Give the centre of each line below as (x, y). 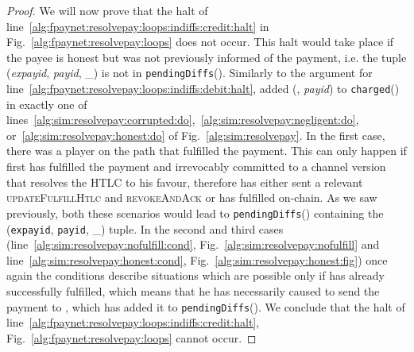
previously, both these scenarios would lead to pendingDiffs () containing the (195, 213)
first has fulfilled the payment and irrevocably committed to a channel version (196, 166)
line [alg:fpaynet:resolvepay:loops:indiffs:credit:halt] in (138, 26)
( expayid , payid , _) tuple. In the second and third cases (145, 228)
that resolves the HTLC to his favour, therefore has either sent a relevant (185, 182)
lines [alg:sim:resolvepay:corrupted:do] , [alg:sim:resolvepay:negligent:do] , (183, 120)
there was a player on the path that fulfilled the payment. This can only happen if (207, 151)
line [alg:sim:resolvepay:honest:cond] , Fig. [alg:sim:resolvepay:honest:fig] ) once (197, 259)
